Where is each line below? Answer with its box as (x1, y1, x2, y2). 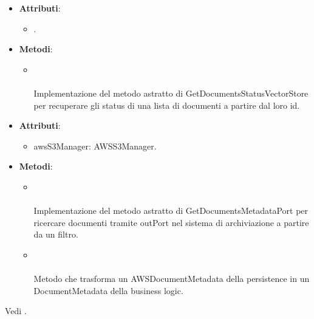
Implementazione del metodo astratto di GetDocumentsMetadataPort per (33, 204, 309, 217)
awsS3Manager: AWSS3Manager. (33, 139, 157, 152)
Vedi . (5, 304, 27, 317)
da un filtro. (33, 228, 78, 241)
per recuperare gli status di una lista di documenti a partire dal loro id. (33, 98, 300, 111)
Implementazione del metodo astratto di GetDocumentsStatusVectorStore (33, 86, 309, 99)
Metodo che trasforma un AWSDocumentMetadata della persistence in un (33, 272, 310, 285)
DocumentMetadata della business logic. (33, 284, 183, 297)
